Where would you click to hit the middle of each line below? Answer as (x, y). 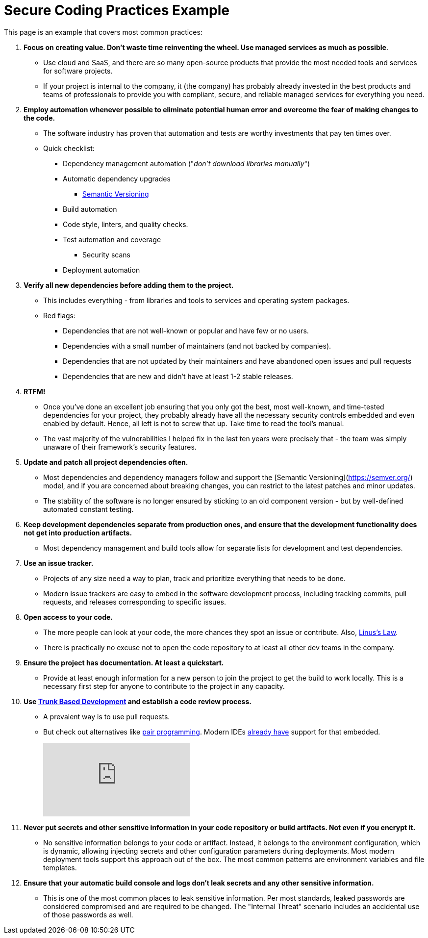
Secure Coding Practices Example (117, 10)
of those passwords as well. (88, 914)
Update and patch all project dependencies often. (106, 462)
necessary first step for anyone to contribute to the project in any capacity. (164, 686)
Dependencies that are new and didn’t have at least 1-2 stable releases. (178, 376)
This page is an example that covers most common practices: (103, 32)
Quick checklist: (69, 148)
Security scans (106, 254)
